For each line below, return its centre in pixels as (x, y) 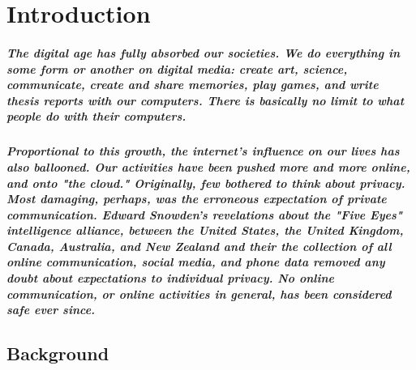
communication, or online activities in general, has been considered (199, 293)
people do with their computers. (96, 116)
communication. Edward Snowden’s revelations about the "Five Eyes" (205, 214)
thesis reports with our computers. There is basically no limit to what (206, 100)
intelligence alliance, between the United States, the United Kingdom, (205, 230)
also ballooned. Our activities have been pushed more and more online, (208, 166)
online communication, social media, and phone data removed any (196, 262)
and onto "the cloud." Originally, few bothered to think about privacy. (206, 183)
